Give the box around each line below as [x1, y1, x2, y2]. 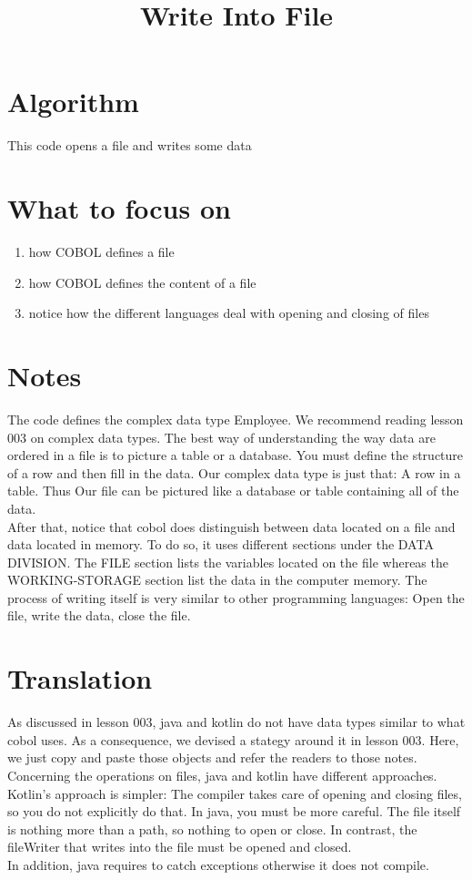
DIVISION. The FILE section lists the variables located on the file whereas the [7, 552, 448, 571]
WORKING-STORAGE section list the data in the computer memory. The [7, 570, 427, 589]
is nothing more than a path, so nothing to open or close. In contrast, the [7, 819, 417, 838]
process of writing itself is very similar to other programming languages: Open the [7, 588, 465, 607]
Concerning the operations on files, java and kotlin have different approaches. [7, 765, 437, 784]
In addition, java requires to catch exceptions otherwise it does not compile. [7, 854, 429, 874]
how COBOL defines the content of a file [28, 272, 256, 292]
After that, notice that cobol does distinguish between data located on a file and [7, 517, 456, 536]
